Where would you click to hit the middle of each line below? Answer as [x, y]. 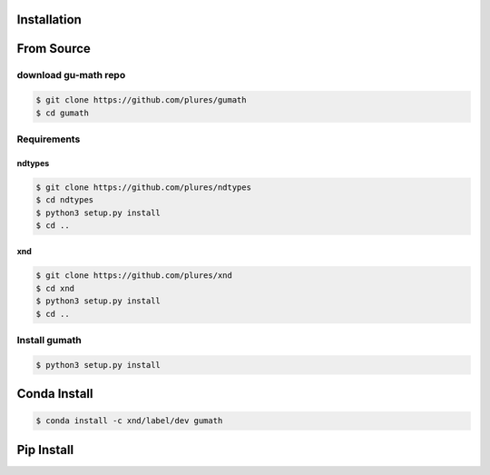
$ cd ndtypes [65, 200]
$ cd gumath [63, 113]
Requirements [49, 139]
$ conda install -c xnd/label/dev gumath [129, 421]
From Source [54, 49]
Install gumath [49, 340]
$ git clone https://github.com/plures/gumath [141, 100]
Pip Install [45, 450]
